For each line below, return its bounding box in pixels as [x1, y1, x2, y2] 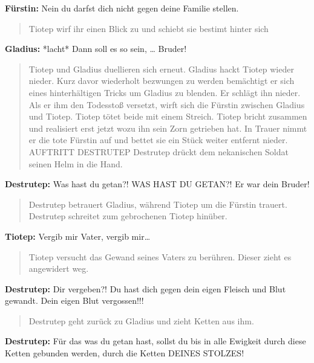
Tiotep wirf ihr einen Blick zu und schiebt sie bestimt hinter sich [28, 22, 269, 34]
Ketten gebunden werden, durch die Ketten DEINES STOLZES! [5, 347, 244, 359]
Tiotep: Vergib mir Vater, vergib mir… [5, 230, 151, 242]
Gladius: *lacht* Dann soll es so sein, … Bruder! [5, 42, 187, 55]
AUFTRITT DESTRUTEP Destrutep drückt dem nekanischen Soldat [28, 145, 289, 158]
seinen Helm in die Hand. [28, 157, 123, 170]
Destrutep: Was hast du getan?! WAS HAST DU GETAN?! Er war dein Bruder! [5, 178, 310, 190]
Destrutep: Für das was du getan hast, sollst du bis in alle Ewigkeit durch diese [5, 335, 306, 347]
